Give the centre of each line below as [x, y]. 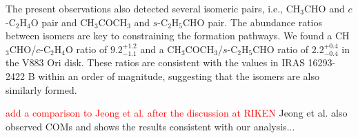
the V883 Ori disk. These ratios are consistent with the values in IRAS [155, 62]
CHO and [324, 8]
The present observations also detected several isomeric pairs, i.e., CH [153, 8]
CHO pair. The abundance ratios [253, 22]
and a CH [161, 49]
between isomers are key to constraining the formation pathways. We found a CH [178, 36]
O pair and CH [62, 22]
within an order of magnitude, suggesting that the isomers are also [179, 76]
